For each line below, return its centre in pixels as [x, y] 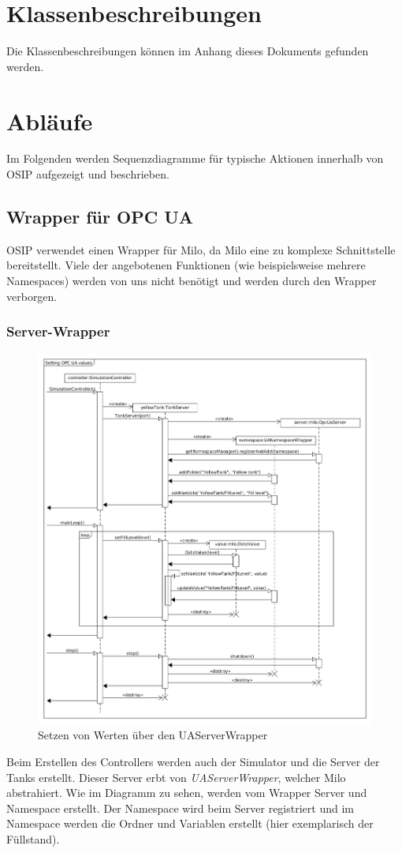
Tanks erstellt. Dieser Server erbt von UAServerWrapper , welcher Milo [176, 777]
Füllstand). [33, 838]
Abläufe [50, 120]
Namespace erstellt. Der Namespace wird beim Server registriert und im [180, 808]
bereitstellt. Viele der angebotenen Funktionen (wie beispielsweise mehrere [186, 265]
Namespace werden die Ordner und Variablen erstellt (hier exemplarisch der [190, 823]
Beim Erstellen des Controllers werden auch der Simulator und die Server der [193, 761]
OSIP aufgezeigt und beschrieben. [88, 174]
